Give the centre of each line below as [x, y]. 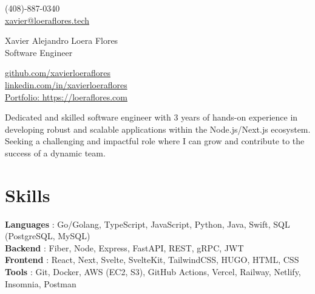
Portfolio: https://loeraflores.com [66, 96]
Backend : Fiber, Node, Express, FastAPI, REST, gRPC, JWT [124, 247]
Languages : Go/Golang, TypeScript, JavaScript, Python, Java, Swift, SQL [147, 224]
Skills [28, 194]
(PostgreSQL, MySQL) [48, 236]
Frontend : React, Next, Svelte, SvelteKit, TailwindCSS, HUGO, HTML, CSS [152, 260]
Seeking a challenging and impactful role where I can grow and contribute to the [155, 141]
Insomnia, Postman [41, 283]
